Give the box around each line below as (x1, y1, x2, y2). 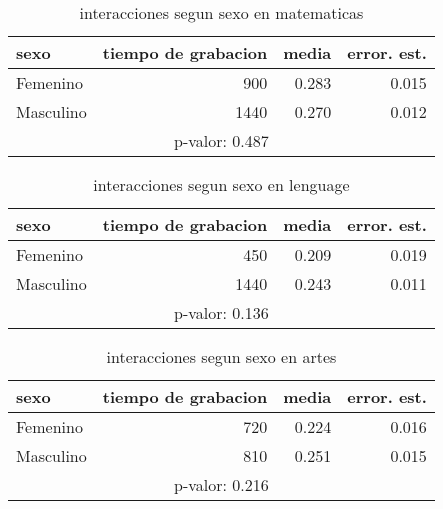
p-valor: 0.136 (174, 301, 269, 324)
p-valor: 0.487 (174, 129, 269, 152)
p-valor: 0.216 (174, 473, 269, 496)
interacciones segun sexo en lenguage (93, 173, 350, 196)
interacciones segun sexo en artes (106, 345, 337, 368)
